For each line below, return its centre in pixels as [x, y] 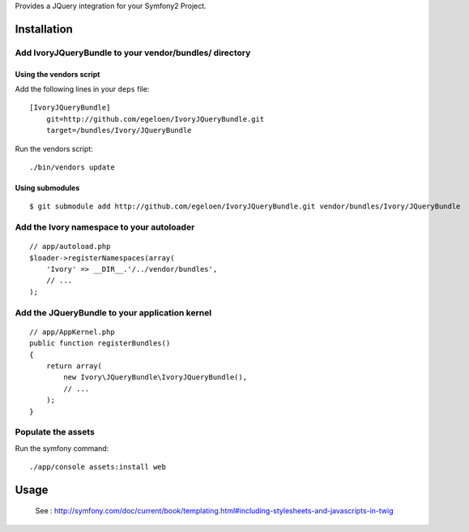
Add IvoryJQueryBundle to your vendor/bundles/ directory [133, 53]
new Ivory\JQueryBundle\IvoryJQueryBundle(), [155, 378]
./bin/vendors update [72, 167]
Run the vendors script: [54, 148]
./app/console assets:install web [98, 467]
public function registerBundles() [100, 343]
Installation [44, 29]
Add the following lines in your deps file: [82, 88]
